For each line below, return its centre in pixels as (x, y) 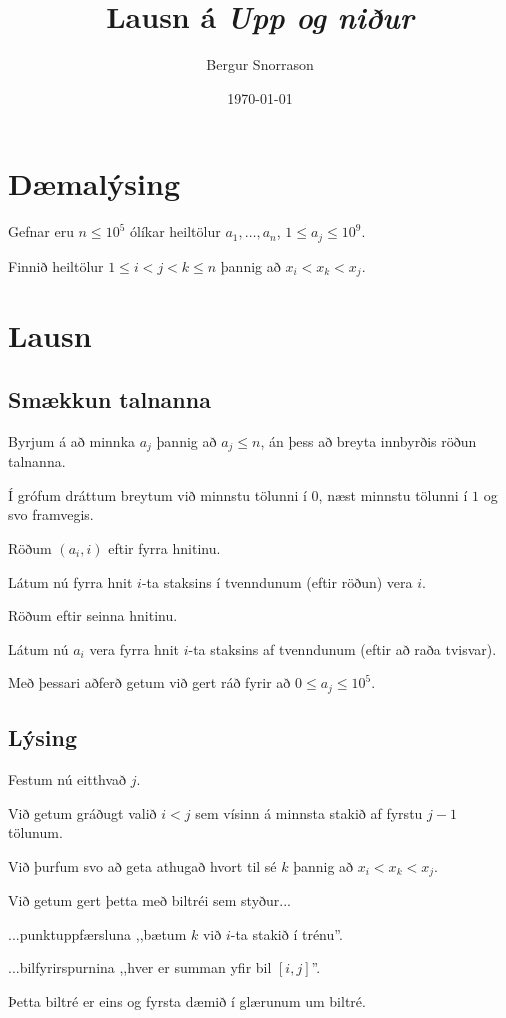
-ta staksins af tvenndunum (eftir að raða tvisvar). (342, 648)
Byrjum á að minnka (72, 440)
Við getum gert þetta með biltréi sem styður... (149, 900)
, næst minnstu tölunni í (393, 494)
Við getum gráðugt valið (82, 812)
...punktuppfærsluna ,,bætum (97, 933)
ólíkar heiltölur (175, 231)
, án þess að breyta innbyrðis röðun (368, 440)
